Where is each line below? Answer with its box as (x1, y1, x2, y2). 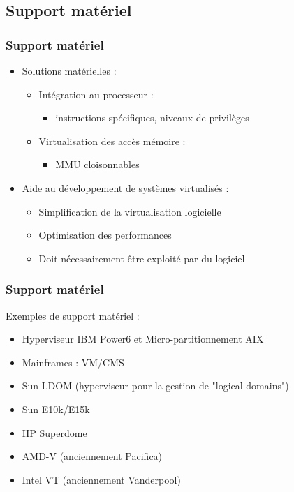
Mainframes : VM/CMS (22, 355, 124, 369)
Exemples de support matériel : (6, 308, 140, 322)
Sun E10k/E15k (22, 401, 90, 416)
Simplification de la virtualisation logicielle (38, 204, 221, 218)
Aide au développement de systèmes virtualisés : (22, 180, 229, 195)
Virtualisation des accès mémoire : (38, 133, 186, 148)
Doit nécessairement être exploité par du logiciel (38, 251, 245, 265)
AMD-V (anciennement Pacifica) (22, 449, 163, 463)
